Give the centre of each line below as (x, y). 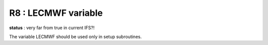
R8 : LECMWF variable (56, 13)
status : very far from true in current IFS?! (52, 28)
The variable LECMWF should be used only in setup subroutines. (75, 37)
